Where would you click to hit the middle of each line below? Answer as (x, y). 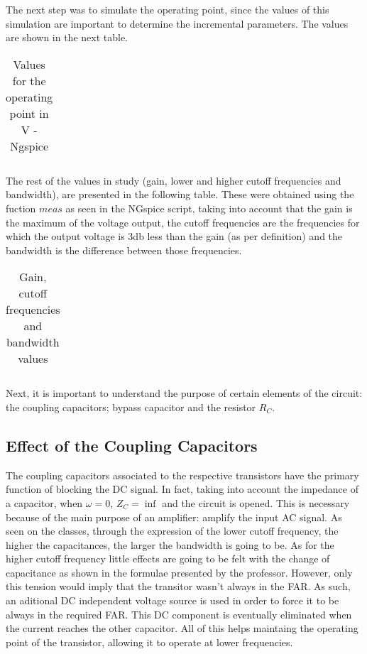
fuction (21, 208)
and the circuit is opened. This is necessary (256, 502)
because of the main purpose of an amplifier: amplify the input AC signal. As (174, 517)
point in (29, 113)
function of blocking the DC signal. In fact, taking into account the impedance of (182, 489)
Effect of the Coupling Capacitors (132, 445)
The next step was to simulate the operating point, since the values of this (168, 9)
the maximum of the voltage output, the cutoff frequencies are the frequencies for (183, 222)
